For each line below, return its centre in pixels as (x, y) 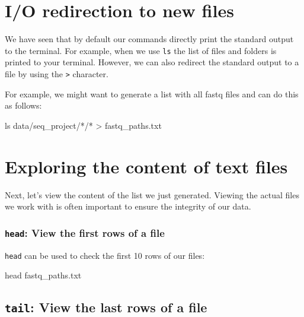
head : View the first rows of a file (85, 232)
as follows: (23, 105)
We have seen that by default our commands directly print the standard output (149, 39)
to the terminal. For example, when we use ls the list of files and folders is (141, 50)
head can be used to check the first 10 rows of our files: (105, 255)
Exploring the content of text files (146, 166)
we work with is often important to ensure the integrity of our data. (128, 206)
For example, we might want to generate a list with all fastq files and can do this (152, 93)
